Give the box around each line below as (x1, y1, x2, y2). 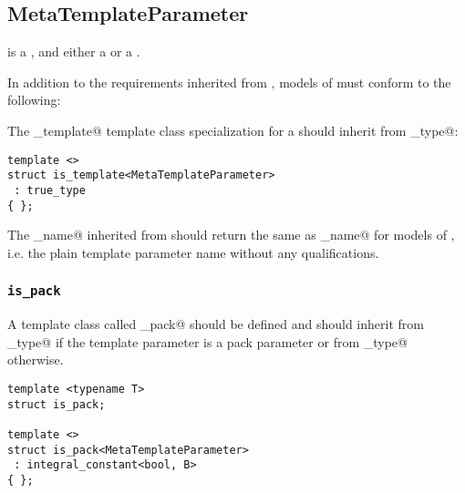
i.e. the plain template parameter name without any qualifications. (7, 242, 379, 262)
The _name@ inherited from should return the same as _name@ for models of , (7, 225, 455, 244)
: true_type (14, 183, 86, 197)
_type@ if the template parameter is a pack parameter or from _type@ (7, 332, 408, 351)
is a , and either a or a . (7, 42, 140, 61)
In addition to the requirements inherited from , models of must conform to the (7, 72, 451, 91)
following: (7, 90, 61, 109)
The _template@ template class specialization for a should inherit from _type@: (7, 120, 459, 139)
